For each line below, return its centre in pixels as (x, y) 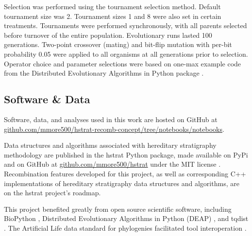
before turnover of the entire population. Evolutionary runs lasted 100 (108, 35)
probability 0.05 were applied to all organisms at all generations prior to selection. (126, 54)
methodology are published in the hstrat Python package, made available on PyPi (126, 154)
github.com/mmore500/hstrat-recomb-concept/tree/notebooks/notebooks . (114, 129)
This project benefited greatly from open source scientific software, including (118, 209)
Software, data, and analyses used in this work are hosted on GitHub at (111, 119)
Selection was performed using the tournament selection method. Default (112, 6)
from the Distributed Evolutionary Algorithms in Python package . (104, 73)
